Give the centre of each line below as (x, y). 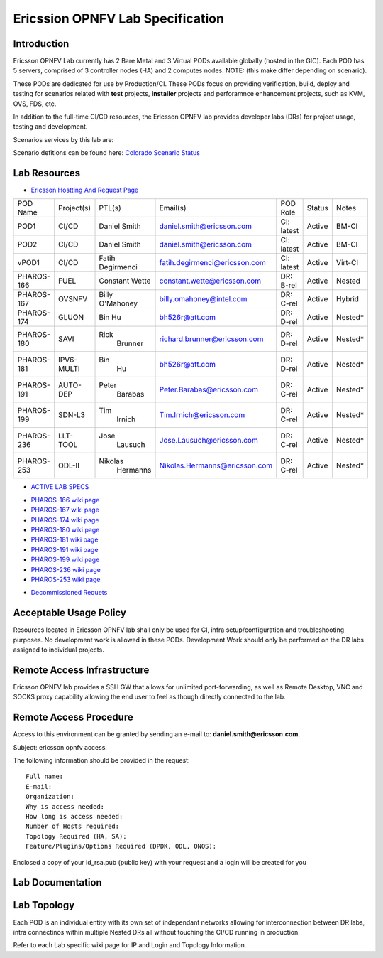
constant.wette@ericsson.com (210, 281)
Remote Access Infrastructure (81, 670)
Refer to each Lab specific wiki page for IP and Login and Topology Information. (130, 945)
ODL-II (68, 465)
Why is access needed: (65, 806)
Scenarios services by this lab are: (63, 139)
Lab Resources (47, 173)
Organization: (50, 797)
